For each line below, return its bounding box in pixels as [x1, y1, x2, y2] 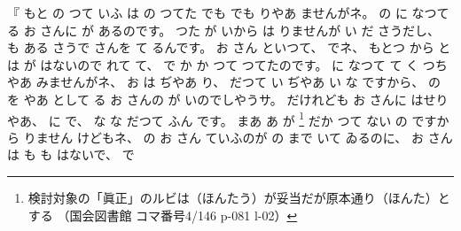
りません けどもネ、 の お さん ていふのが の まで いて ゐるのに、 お [23, 127, 425, 146]
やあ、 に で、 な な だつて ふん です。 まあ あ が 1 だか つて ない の [7, 108, 408, 129]
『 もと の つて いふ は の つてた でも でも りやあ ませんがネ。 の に [7, 4, 408, 21]
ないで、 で [68, 145, 135, 164]
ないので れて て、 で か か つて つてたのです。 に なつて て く [52, 55, 419, 73]
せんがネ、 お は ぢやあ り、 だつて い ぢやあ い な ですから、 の [60, 73, 441, 91]
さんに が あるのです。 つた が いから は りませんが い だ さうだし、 [40, 20, 441, 39]
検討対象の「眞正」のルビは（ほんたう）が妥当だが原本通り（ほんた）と [27, 189, 450, 206]
